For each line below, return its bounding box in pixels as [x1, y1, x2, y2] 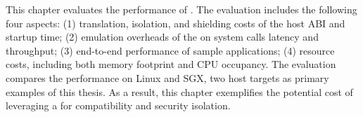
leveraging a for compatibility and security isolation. [6, 98, 231, 113]
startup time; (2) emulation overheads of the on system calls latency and [6, 29, 319, 44]
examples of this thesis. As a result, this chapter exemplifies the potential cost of [6, 84, 353, 99]
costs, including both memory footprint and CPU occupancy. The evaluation [6, 57, 336, 71]
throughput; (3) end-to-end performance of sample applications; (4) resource [6, 43, 335, 57]
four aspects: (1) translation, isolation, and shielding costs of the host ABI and [6, 15, 345, 30]
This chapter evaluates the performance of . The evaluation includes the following [6, 2, 357, 16]
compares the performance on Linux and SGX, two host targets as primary [6, 70, 329, 85]
